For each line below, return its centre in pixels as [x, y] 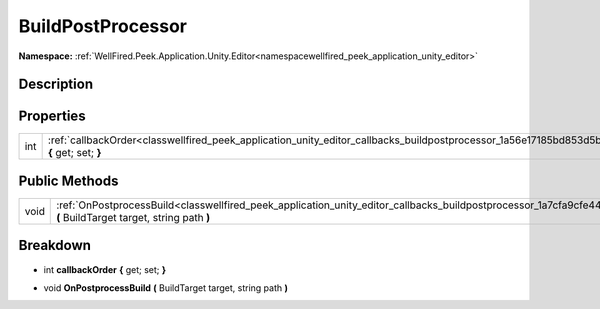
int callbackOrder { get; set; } [105, 269]
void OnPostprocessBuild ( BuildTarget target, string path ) [166, 287]
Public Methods [68, 180]
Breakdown [55, 245]
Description [56, 84]
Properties [52, 116]
